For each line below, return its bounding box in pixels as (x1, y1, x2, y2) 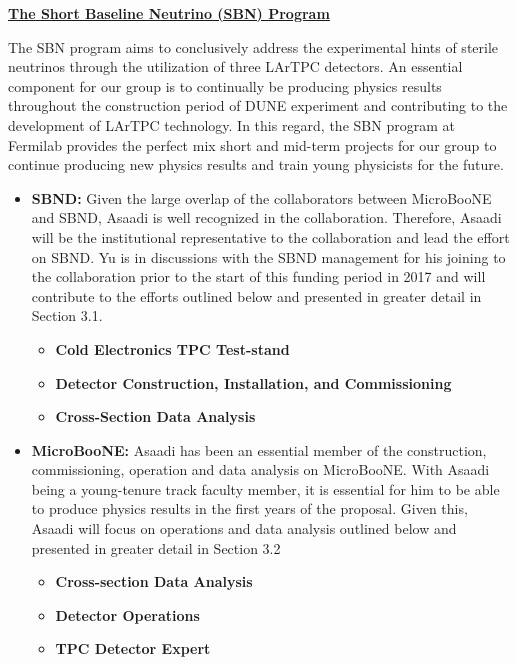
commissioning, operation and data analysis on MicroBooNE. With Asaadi (31, 459, 490, 480)
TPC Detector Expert (55, 638, 211, 659)
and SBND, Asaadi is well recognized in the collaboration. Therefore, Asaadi (31, 207, 502, 228)
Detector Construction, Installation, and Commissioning (55, 372, 452, 393)
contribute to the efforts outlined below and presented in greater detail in (31, 285, 482, 306)
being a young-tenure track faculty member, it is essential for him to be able (31, 478, 500, 499)
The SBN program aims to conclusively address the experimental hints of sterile (8, 36, 499, 57)
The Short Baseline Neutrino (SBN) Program (8, 3, 330, 23)
